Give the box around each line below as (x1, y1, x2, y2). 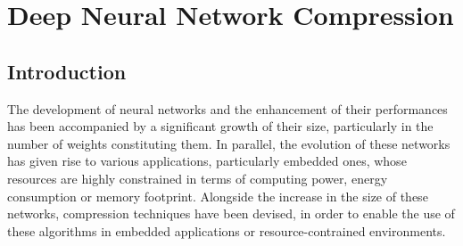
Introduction (7, 57, 127, 85)
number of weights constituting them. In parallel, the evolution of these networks (7, 134, 451, 152)
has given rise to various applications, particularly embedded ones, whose (7, 152, 407, 170)
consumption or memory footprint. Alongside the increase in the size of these (7, 186, 428, 205)
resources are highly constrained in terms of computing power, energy (7, 168, 388, 187)
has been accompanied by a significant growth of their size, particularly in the (7, 117, 434, 135)
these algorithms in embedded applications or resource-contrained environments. (7, 221, 446, 240)
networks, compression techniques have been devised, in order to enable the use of (7, 204, 455, 223)
